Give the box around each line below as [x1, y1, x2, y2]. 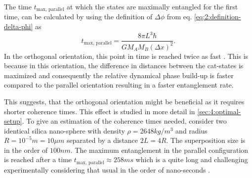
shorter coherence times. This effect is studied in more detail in [4, 106, 195, 116]
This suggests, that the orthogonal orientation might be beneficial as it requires [4, 96, 245, 106]
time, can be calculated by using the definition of [4, 11, 153, 22]
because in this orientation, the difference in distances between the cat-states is [4, 60, 244, 71]
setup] [4, 116, 22, 126]
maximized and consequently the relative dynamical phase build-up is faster [4, 70, 234, 80]
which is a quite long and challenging [135, 154, 248, 165]
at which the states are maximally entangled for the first [67, 1, 238, 11]
